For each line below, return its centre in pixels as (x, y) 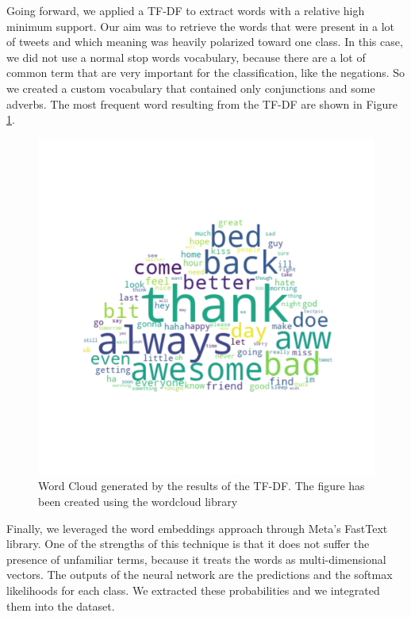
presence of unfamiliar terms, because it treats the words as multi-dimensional (196, 559)
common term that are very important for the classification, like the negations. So (206, 73)
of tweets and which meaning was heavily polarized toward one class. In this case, (205, 42)
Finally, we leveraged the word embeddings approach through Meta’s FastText (197, 528)
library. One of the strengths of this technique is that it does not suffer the (188, 544)
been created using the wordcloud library (138, 501)
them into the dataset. (61, 606)
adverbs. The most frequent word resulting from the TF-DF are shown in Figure (202, 103)
